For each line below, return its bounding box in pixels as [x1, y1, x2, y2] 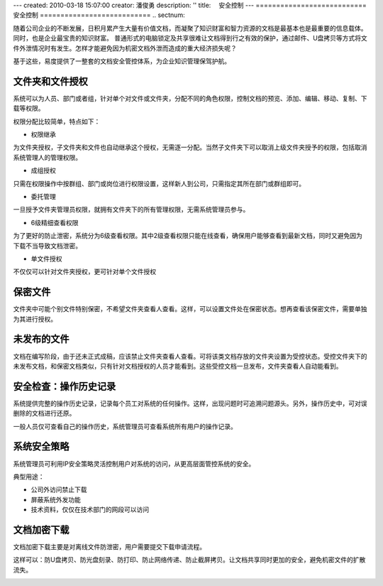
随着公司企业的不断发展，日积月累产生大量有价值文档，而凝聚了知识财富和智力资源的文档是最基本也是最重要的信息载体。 [13, 23, 367, 32]
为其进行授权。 [13, 315, 57, 323]
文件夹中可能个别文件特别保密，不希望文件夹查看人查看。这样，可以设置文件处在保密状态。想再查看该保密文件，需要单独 [13, 305, 367, 313]
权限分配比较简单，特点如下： [13, 117, 101, 126]
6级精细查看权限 [30, 218, 79, 227]
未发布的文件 [13, 333, 70, 345]
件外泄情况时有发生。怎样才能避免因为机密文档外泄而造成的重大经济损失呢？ [13, 43, 237, 53]
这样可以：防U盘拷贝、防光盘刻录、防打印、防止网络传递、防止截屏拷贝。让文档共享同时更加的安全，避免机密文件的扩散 [13, 555, 366, 564]
